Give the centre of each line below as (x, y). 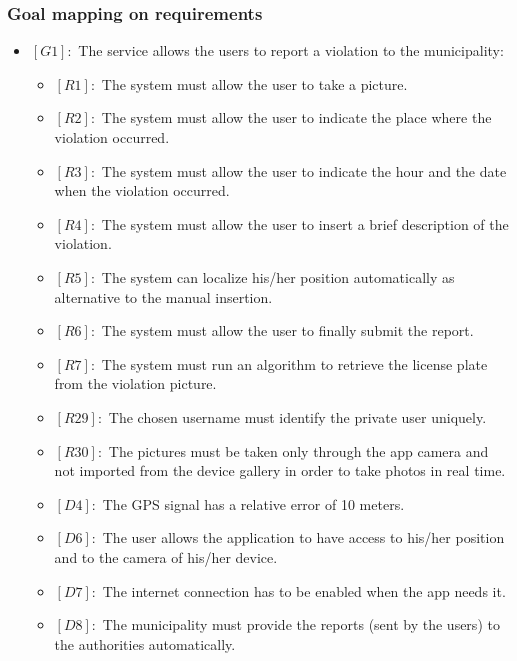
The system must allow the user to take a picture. (254, 83)
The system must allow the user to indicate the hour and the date (304, 170)
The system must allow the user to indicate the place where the (296, 117)
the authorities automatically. (145, 643)
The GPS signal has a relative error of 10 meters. (253, 503)
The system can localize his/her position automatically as (278, 276)
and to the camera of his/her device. (166, 556)
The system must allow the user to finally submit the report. (287, 330)
